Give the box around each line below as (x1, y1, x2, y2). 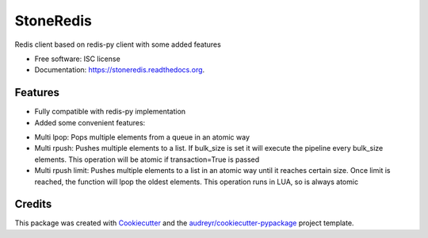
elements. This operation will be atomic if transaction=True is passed (34, 155, 260, 164)
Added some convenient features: (34, 117, 146, 127)
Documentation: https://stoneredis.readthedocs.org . (34, 65, 205, 75)
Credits (14, 198, 52, 211)
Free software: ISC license (34, 54, 120, 63)
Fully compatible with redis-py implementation (34, 107, 186, 117)
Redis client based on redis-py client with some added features (14, 40, 221, 49)
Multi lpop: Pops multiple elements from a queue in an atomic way (34, 132, 250, 142)
